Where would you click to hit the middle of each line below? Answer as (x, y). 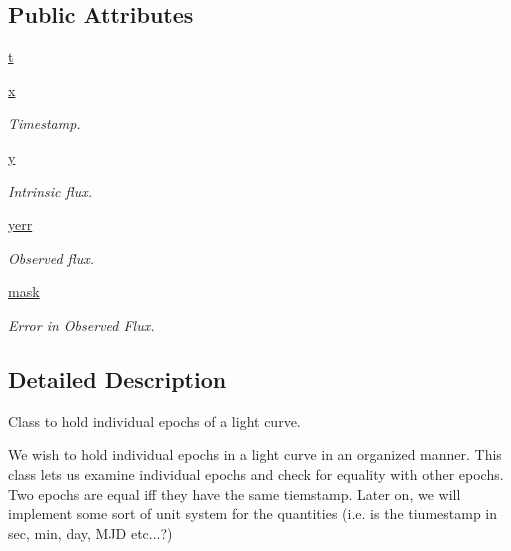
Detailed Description (117, 378)
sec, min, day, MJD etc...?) (90, 532)
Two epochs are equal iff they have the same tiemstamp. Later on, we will (234, 493)
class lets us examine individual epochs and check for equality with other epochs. (256, 473)
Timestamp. (44, 123)
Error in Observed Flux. (81, 324)
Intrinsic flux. (50, 190)
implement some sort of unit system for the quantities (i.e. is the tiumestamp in (253, 513)
